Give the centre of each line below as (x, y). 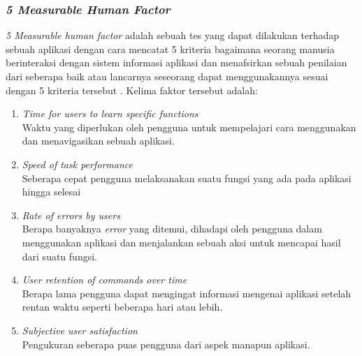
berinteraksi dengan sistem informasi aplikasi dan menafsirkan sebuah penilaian (176, 62)
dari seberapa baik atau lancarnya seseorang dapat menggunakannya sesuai (167, 76)
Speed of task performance (77, 164)
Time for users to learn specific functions (110, 113)
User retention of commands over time (104, 280)
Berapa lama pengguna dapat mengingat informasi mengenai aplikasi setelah (187, 293)
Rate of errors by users (71, 215)
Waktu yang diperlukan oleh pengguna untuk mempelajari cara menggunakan (189, 127)
